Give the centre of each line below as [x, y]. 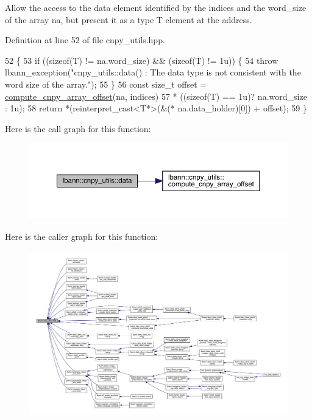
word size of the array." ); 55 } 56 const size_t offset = [106, 84]
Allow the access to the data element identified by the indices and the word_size [156, 7]
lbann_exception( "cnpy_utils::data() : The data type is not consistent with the [153, 72]
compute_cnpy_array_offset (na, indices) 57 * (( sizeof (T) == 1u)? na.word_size [156, 96]
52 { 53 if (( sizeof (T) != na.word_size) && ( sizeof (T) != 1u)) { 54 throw [142, 60]
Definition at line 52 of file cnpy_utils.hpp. [85, 40]
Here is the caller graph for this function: [82, 236]
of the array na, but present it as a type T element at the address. [129, 19]
